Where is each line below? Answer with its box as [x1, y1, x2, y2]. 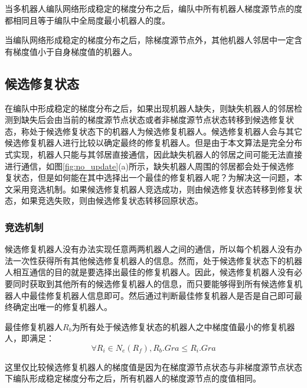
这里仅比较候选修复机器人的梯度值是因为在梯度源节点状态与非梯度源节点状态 [5, 360, 302, 373]
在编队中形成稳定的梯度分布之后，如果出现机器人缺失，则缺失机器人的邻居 [5, 102, 294, 114]
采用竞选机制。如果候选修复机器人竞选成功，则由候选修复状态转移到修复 [12, 182, 294, 195]
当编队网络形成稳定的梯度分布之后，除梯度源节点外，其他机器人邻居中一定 [5, 34, 294, 46]
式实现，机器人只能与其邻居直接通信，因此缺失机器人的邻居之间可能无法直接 [5, 148, 302, 160]
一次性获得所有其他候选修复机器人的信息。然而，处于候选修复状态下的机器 [12, 254, 302, 266]
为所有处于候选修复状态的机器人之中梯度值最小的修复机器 [71, 320, 295, 332]
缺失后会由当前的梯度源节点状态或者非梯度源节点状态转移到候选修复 [21, 113, 286, 126]
